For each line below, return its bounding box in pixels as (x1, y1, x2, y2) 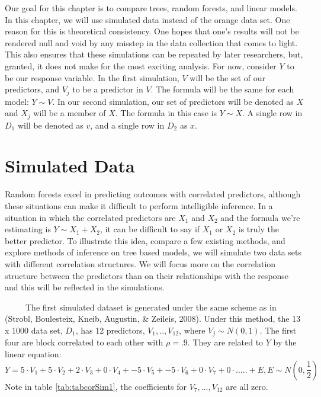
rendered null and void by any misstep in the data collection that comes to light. (5, 36, 298, 49)
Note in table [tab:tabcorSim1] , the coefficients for (5, 380, 187, 392)
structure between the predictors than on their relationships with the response (5, 269, 289, 281)
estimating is (5, 223, 51, 235)
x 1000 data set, (5, 324, 63, 336)
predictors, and (5, 83, 59, 95)
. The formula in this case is (115, 107, 217, 119)
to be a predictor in (72, 83, 143, 95)
